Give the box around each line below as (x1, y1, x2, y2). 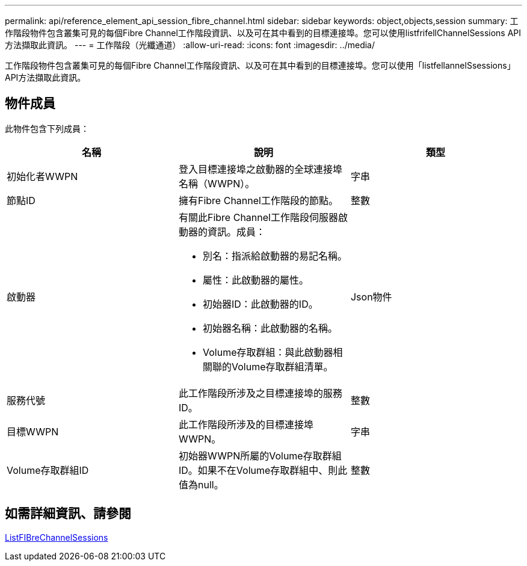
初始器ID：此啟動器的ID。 (202, 297, 318, 310)
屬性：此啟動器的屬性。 (202, 273, 309, 286)
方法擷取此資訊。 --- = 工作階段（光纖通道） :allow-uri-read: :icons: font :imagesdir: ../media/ (5, 40, 375, 50)
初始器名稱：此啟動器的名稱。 (202, 322, 337, 334)
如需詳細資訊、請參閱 (5, 506, 131, 521)
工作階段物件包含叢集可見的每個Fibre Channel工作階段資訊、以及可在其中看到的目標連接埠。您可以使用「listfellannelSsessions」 (5, 60, 516, 70)
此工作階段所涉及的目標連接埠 (178, 418, 313, 431)
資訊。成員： (207, 225, 265, 238)
